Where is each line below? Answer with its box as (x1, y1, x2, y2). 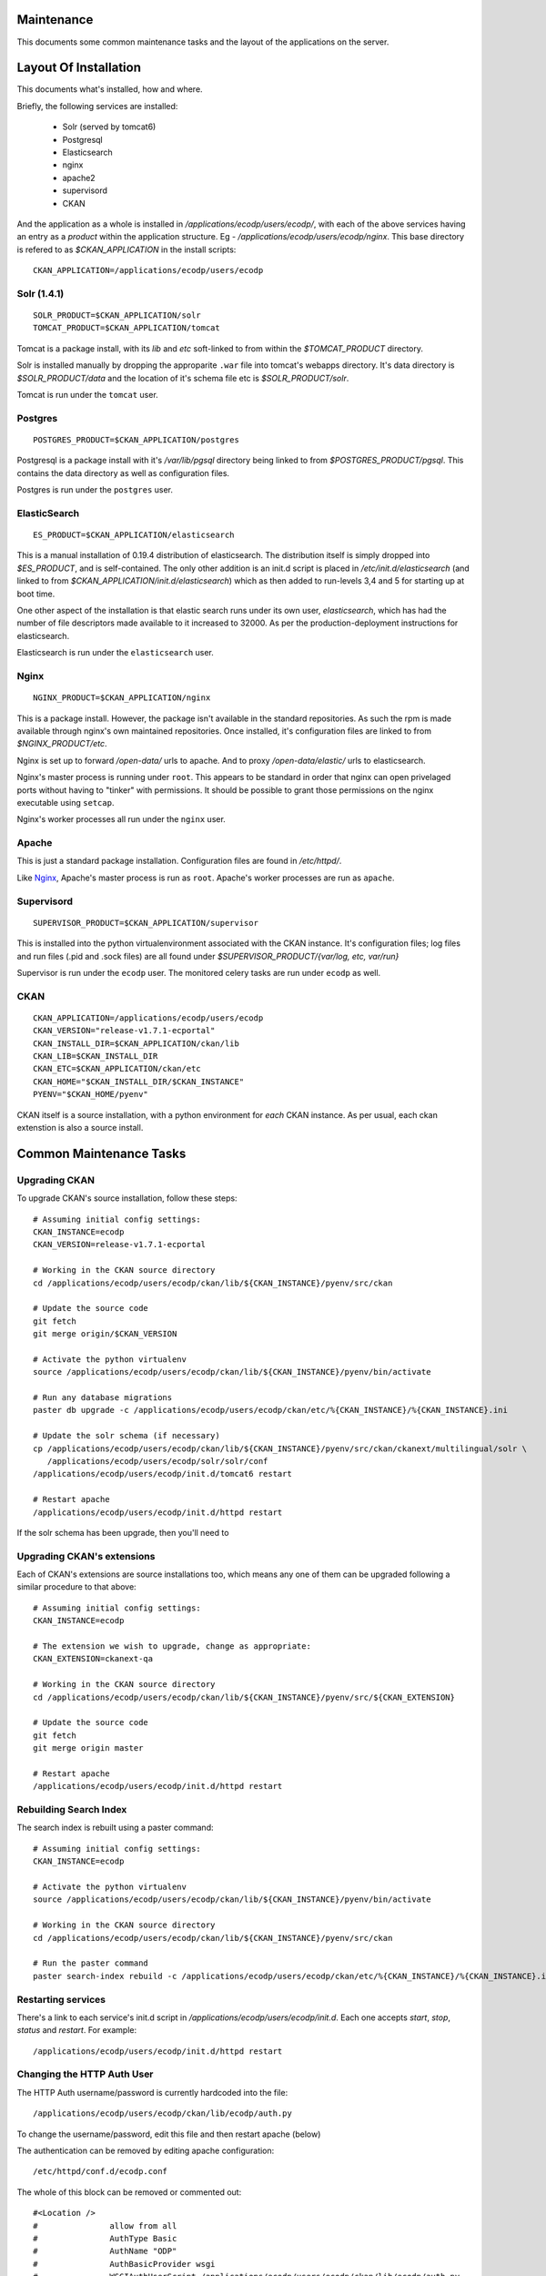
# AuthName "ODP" (33, 2246, 177, 2257)
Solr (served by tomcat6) (62, 121, 157, 132)
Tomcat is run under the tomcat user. (16, 390, 158, 401)
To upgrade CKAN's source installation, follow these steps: (16, 1193, 238, 1204)
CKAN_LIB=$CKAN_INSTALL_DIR (33, 1052, 158, 1062)
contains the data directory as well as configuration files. (16, 467, 230, 478)
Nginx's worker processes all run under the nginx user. (16, 814, 227, 825)
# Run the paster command (33, 1958, 149, 1968)
